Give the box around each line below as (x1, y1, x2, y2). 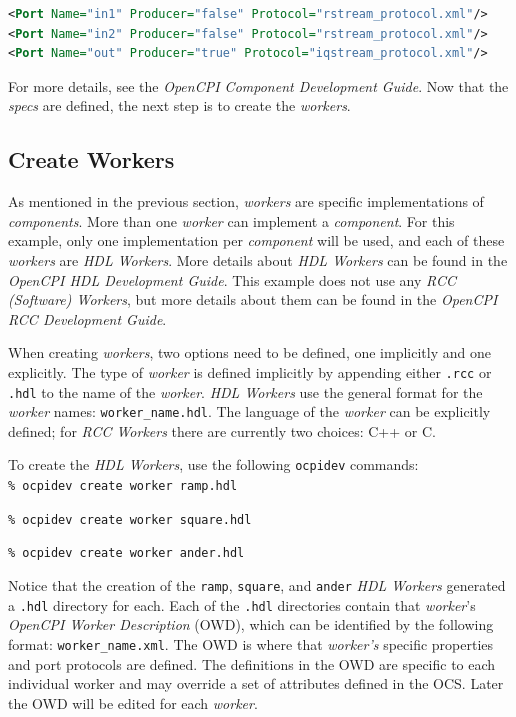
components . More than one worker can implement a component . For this (8, 210, 455, 231)
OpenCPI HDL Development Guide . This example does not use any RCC (8, 269, 456, 290)
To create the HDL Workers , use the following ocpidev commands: (8, 454, 419, 475)
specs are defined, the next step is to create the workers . (8, 95, 351, 116)
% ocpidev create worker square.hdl (8, 512, 252, 527)
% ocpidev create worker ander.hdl (8, 546, 245, 561)
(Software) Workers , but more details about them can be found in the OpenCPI (8, 289, 498, 310)
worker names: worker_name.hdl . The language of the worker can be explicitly (8, 401, 491, 422)
